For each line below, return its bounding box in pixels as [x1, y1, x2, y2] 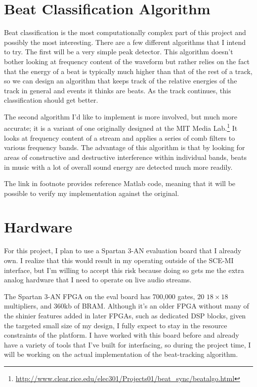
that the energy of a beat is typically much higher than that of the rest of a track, [4, 66, 253, 76]
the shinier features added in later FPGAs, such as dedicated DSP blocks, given [4, 310, 246, 320]
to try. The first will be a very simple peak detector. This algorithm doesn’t [4, 46, 233, 57]
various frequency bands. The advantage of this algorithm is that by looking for [4, 142, 245, 153]
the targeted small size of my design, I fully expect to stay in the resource [4, 320, 227, 330]
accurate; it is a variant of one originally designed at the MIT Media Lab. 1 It [4, 121, 238, 133]
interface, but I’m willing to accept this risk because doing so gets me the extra [4, 265, 244, 275]
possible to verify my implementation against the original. [4, 188, 179, 198]
